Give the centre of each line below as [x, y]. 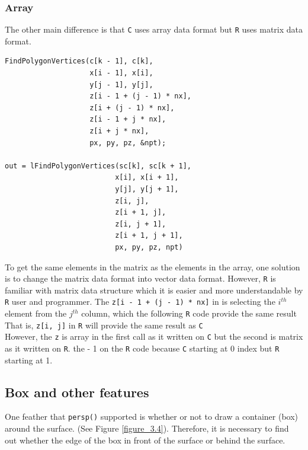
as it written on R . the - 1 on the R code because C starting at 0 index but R [142, 348]
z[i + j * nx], [119, 131]
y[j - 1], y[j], [121, 84]
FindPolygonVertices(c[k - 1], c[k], [79, 61]
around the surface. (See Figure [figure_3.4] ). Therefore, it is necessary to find [147, 428]
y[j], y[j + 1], [147, 189]
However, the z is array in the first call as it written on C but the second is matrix [154, 336]
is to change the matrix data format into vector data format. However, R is [140, 278]
